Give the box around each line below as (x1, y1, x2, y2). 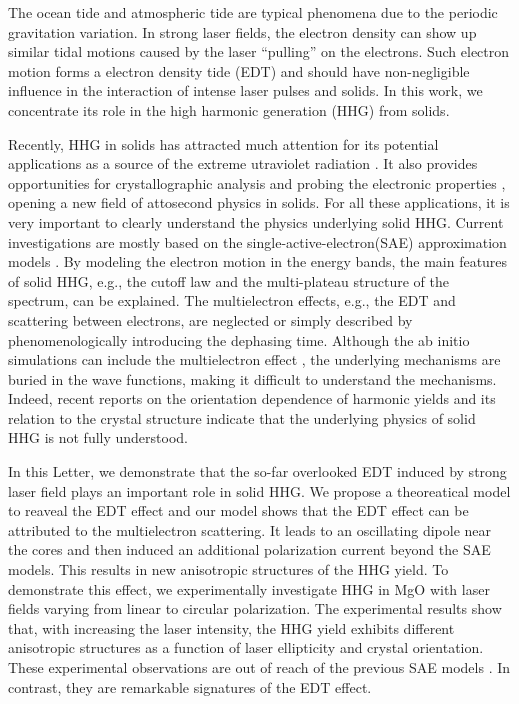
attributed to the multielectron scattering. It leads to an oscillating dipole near (8, 519, 492, 540)
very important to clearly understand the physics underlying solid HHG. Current (8, 211, 504, 232)
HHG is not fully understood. (8, 427, 188, 448)
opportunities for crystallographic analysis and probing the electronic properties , (8, 172, 506, 193)
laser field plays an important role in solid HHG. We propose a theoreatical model (8, 480, 511, 501)
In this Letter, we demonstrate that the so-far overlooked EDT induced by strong (8, 461, 507, 482)
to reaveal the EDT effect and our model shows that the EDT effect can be (8, 500, 469, 521)
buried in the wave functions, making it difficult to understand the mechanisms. (8, 368, 497, 389)
